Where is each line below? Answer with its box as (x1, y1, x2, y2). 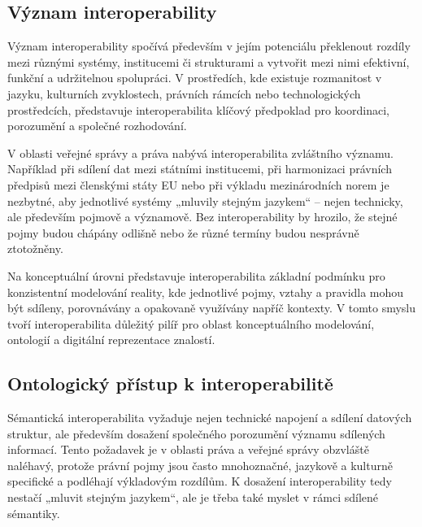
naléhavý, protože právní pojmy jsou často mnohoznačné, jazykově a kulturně (7, 456, 393, 473)
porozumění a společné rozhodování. (7, 117, 187, 134)
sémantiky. (7, 504, 60, 521)
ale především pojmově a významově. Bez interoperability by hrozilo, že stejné (7, 208, 398, 225)
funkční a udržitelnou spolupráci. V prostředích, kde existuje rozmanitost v (7, 69, 382, 86)
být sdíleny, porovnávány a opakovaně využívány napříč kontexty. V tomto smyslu (7, 299, 415, 316)
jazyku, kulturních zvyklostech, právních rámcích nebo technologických (7, 85, 361, 102)
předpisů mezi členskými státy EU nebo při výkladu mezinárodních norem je (7, 176, 389, 193)
